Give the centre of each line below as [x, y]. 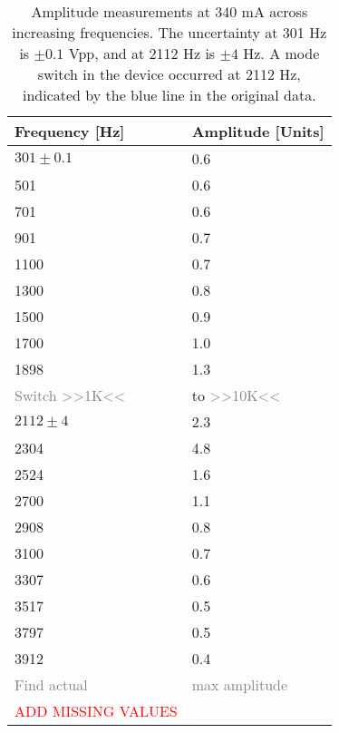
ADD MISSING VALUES [96, 711]
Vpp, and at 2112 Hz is [142, 53]
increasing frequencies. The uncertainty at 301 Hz [169, 32]
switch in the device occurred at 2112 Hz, [169, 74]
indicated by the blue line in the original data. [169, 95]
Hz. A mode [281, 53]
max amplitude [240, 684]
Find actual [51, 684]
